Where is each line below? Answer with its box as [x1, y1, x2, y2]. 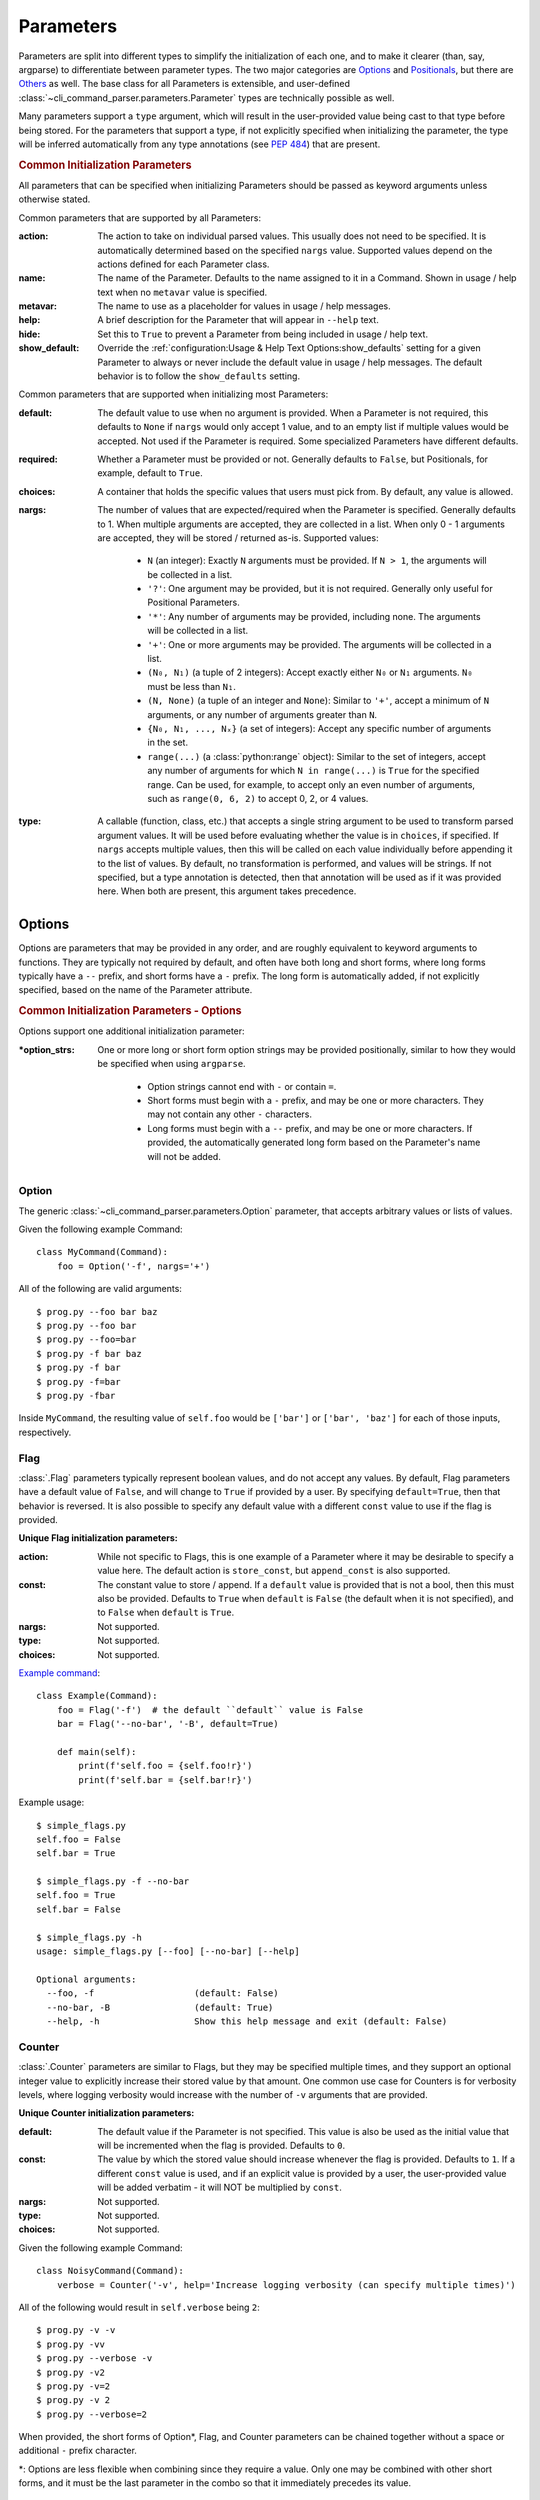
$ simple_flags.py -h [36, 1931, 142, 1943]
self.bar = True [36, 1848, 116, 1859]
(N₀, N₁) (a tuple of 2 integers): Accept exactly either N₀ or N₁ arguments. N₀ [147, 666, 474, 679]
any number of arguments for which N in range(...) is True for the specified [147, 765, 480, 777]
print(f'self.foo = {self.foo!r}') [78, 1760, 253, 1772]
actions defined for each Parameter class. [97, 258, 270, 270]
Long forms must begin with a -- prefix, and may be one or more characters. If [147, 1122, 473, 1134]
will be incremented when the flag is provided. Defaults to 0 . [97, 2140, 345, 2152]
